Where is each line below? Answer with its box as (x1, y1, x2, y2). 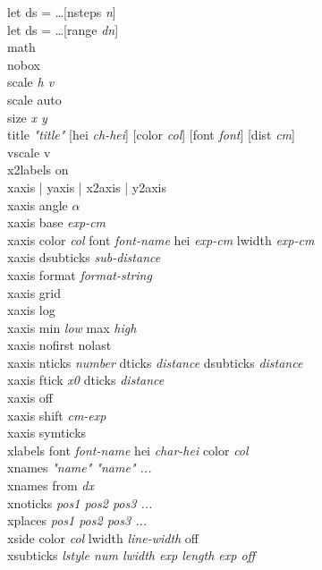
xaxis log (7, 301, 55, 319)
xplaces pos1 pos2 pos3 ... (7, 511, 148, 530)
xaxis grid (7, 283, 62, 302)
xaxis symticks (7, 423, 87, 442)
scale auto (7, 89, 62, 108)
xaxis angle (7, 195, 68, 214)
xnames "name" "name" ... (7, 458, 152, 477)
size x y (7, 107, 47, 126)
